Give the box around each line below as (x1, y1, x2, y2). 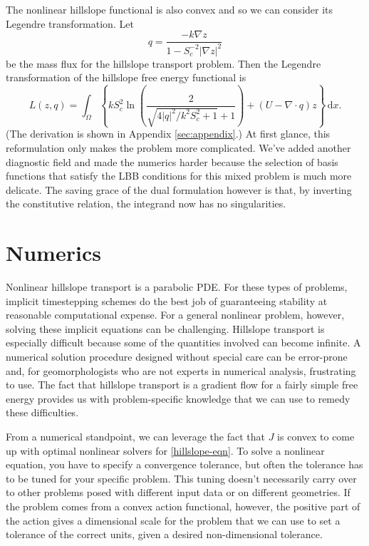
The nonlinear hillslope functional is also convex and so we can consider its (6, 2, 333, 16)
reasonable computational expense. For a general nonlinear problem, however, (6, 307, 345, 322)
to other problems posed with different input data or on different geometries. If (6, 485, 350, 500)
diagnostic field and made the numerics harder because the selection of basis (6, 154, 338, 169)
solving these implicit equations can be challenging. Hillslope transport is (6, 321, 325, 336)
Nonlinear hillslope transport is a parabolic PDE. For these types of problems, (6, 279, 348, 294)
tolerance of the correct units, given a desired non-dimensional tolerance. (6, 527, 323, 542)
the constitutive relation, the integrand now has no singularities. (6, 196, 286, 211)
